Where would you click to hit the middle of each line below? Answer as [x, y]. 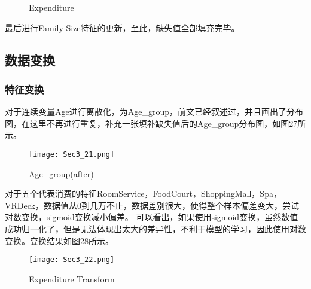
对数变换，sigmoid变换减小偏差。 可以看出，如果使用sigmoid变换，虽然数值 [152, 217]
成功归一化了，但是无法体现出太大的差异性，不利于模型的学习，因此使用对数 [155, 229]
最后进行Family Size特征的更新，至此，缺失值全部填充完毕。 [122, 27]
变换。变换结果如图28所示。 [59, 240]
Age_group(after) [61, 173]
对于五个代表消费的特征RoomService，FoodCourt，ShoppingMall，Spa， [143, 194]
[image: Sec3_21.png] [72, 154]
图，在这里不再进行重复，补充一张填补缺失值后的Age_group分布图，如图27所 [155, 123]
